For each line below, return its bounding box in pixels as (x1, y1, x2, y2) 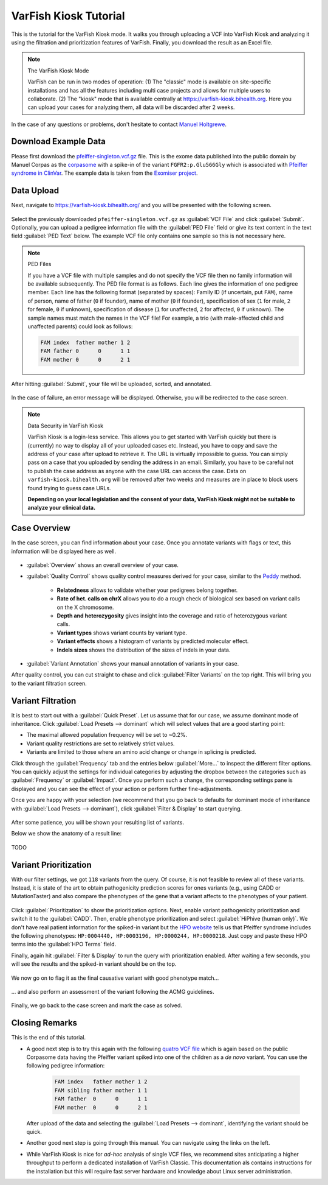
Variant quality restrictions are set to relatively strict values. (26, 740, 175, 747)
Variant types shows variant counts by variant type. (56, 629, 188, 636)
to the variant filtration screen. (11, 680, 87, 687)
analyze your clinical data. (27, 504, 96, 512)
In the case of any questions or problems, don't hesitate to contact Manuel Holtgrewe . (11, 121, 227, 128)
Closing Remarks (11, 1018, 78, 1029)
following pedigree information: (26, 1062, 105, 1069)
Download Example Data (11, 136, 106, 147)
